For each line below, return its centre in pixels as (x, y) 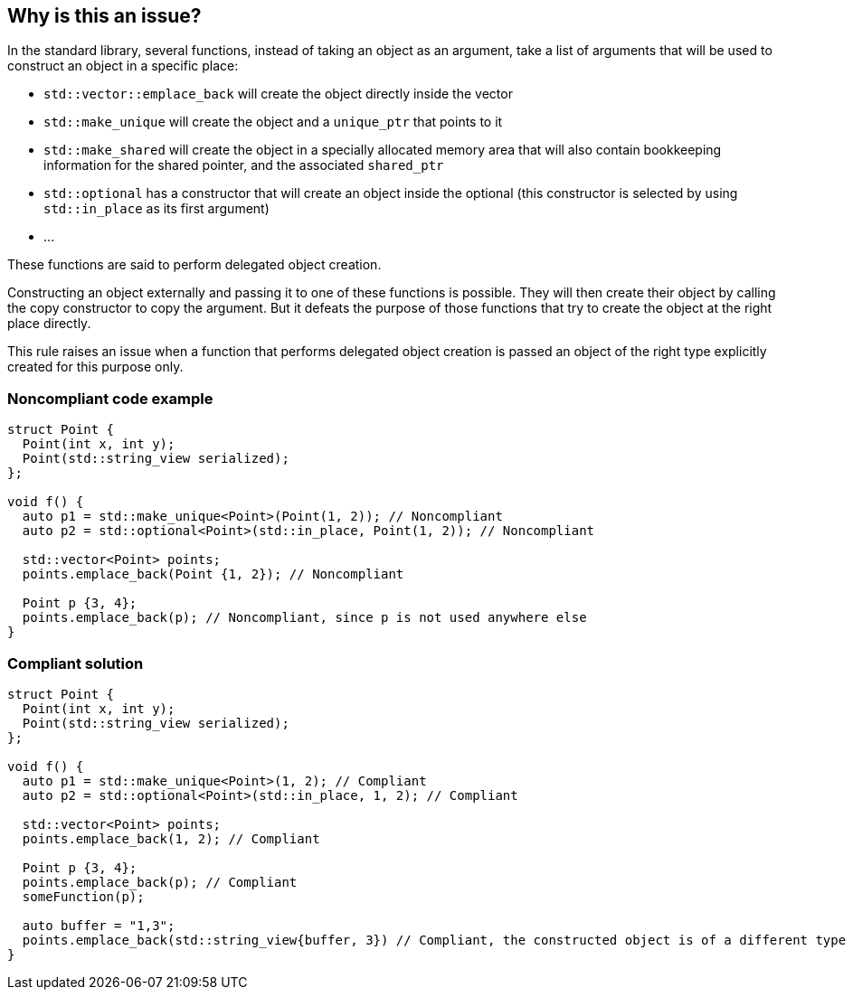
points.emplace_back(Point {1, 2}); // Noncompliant (213, 574)
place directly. (49, 324)
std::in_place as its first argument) (156, 209)
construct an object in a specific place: (123, 66)
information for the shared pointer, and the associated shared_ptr (244, 165)
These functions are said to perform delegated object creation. (194, 265)
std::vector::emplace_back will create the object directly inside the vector (278, 94)
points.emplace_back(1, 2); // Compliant (171, 838)
